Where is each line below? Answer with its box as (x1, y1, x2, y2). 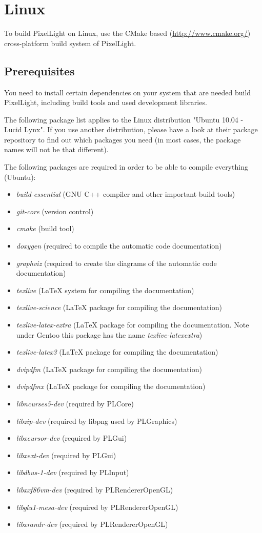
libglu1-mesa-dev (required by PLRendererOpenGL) (16, 501, 178, 512)
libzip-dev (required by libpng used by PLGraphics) (16, 415, 177, 426)
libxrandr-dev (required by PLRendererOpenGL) (16, 519, 168, 529)
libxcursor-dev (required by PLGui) (16, 433, 127, 443)
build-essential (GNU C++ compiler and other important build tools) (16, 189, 235, 199)
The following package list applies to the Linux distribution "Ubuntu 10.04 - (4, 114, 244, 125)
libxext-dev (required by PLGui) (16, 449, 116, 460)
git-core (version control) (16, 206, 94, 216)
